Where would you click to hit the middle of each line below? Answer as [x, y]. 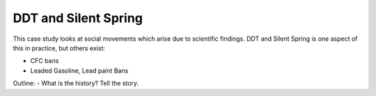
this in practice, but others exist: [59, 48]
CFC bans [45, 61]
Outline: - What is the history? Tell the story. [76, 84]
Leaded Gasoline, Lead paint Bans [79, 70]
